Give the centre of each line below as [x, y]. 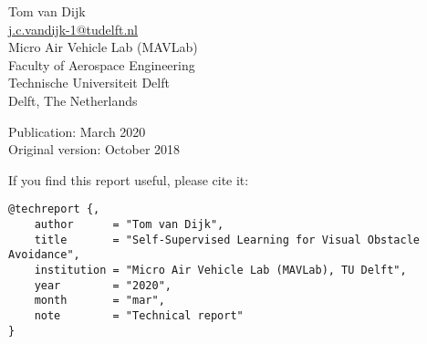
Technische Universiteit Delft [89, 83]
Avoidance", [44, 255]
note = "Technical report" [139, 315]
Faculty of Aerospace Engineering [102, 64]
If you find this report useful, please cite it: [129, 179]
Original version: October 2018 [94, 149]
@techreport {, [54, 209]
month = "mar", [99, 301]
